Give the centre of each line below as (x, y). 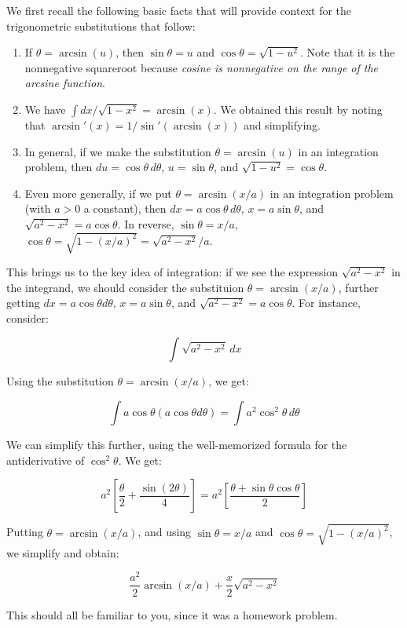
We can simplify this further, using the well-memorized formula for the (177, 445)
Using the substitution (60, 381)
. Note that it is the (348, 52)
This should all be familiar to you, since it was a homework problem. (172, 614)
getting (23, 303)
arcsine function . (65, 83)
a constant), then (125, 208)
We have (45, 109)
